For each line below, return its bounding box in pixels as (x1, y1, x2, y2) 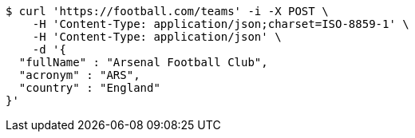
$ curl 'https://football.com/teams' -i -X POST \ (6, 5, 329, 18)
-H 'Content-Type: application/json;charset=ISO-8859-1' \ (32, 18, 409, 30)
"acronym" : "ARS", (18, 69, 140, 81)
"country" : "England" (18, 81, 160, 94)
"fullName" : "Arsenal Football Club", (18, 56, 268, 69)
